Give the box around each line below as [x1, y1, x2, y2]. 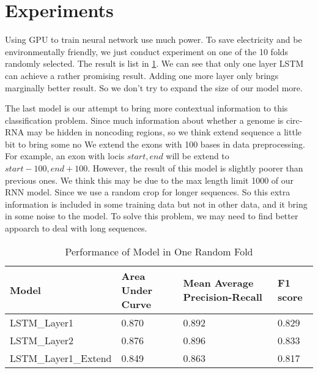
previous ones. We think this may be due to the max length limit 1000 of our [5, 173, 294, 186]
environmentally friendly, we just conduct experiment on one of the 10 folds [5, 45, 289, 58]
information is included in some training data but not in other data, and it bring [5, 197, 308, 210]
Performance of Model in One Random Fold [65, 244, 253, 258]
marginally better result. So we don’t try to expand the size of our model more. [5, 81, 303, 94]
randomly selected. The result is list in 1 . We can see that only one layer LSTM [5, 57, 304, 70]
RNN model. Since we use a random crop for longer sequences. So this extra [5, 186, 290, 198]
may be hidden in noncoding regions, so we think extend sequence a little [26, 126, 302, 138]
